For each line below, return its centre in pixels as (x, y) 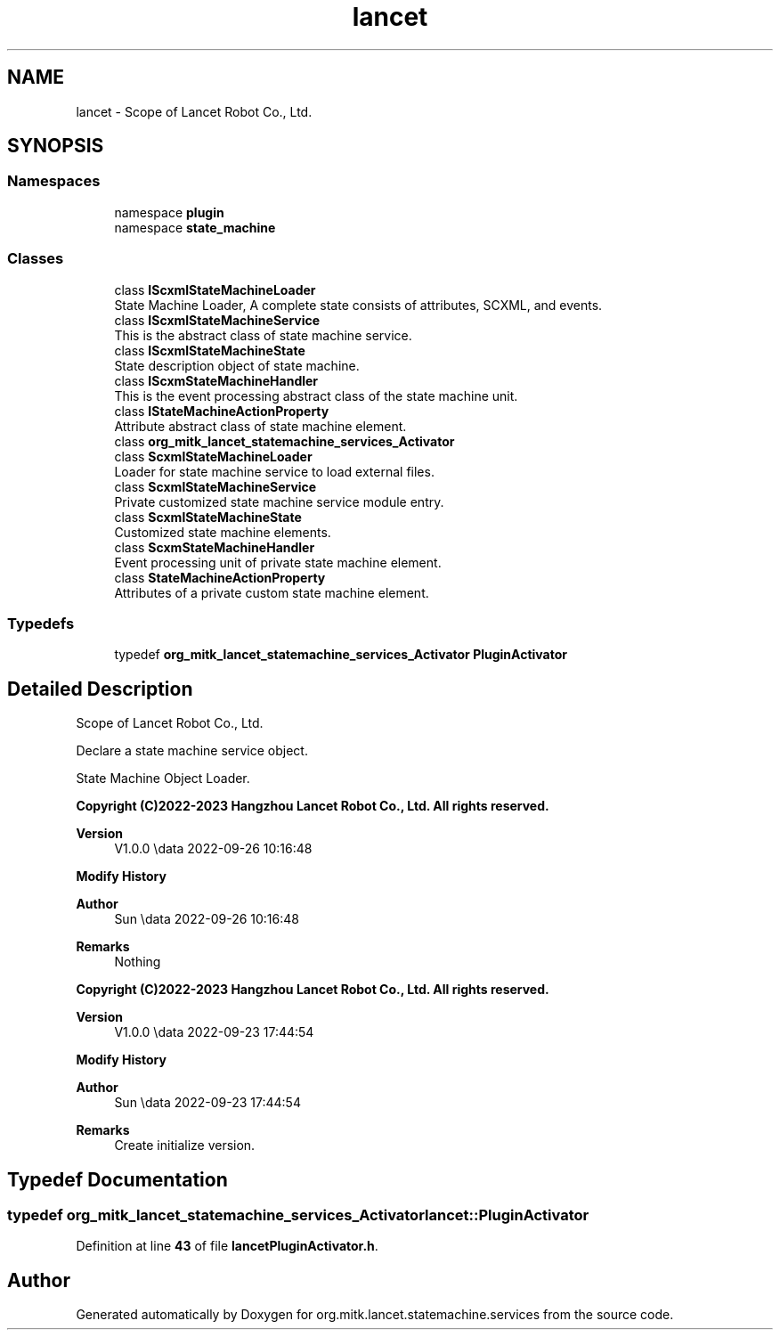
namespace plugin (169, 212)
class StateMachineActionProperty (220, 577)
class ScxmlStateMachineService (215, 486)
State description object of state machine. (237, 365)
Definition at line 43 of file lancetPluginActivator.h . (227, 1246)
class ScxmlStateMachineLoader (213, 456)
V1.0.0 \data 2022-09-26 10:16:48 (213, 849)
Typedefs (41, 623)
